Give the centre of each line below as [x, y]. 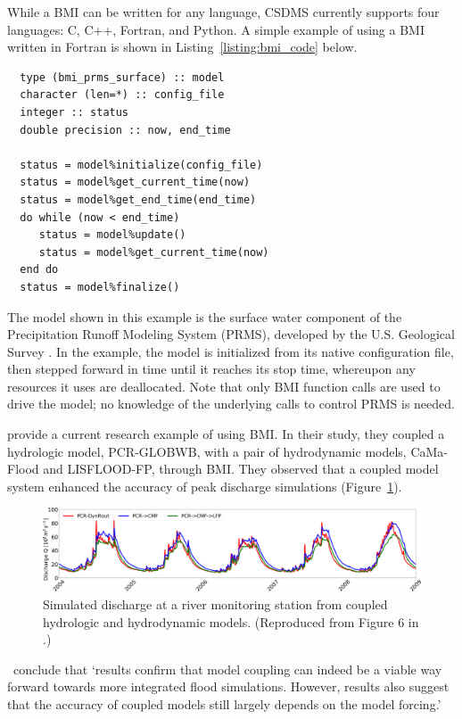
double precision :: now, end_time [125, 130]
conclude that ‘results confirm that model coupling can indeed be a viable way [227, 669]
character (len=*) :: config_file [122, 95]
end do [39, 270]
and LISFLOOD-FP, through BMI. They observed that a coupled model [241, 469]
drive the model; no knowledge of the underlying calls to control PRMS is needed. [231, 404]
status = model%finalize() [100, 287]
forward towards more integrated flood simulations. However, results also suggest [228, 686]
